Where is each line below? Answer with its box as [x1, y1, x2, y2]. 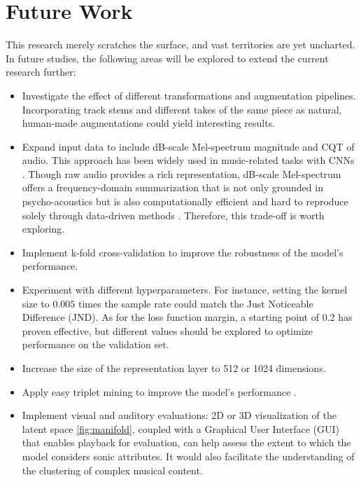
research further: [6, 64, 76, 79]
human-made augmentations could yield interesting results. [22, 116, 276, 130]
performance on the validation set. [22, 337, 169, 352]
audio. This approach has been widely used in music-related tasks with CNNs [22, 153, 355, 167]
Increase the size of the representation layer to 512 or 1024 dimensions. [22, 361, 326, 375]
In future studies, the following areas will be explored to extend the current [6, 50, 329, 65]
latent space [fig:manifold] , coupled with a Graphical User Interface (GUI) [22, 421, 339, 436]
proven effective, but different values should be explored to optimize [22, 323, 313, 338]
